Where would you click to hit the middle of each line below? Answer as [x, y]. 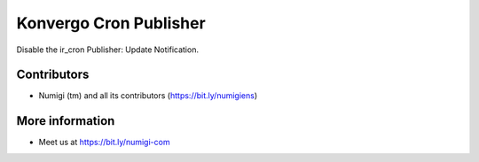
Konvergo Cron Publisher [111, 23]
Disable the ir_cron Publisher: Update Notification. [108, 50]
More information [66, 121]
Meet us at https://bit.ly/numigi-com [104, 143]
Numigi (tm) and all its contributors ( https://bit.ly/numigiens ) [148, 96]
